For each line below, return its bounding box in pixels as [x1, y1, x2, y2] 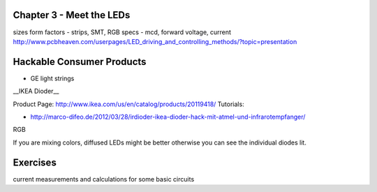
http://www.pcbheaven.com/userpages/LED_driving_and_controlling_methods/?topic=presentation [13, 37, 297, 45]
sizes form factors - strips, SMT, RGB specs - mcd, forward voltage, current [13, 28, 232, 36]
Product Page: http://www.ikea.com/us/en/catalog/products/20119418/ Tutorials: [13, 100, 244, 108]
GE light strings [30, 74, 75, 82]
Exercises [13, 156, 57, 168]
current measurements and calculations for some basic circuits [13, 175, 195, 183]
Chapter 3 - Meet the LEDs [13, 9, 131, 21]
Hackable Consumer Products [13, 56, 147, 68]
